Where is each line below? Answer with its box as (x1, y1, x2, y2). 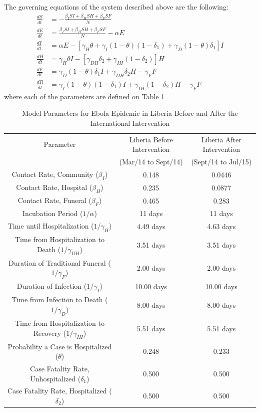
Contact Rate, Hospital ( (16, 181, 92, 192)
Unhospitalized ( (30, 373, 81, 383)
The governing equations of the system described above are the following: (4, 2, 228, 12)
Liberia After (201, 134, 241, 144)
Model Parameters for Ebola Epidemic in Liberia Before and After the (22, 108, 238, 118)
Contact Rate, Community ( (11, 168, 98, 179)
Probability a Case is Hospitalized (7, 341, 112, 351)
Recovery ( (33, 327, 66, 338)
